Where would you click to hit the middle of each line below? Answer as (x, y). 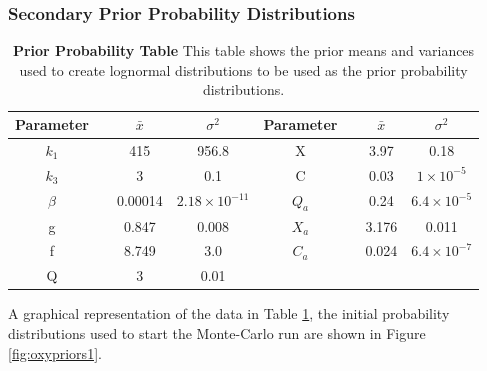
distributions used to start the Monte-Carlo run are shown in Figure (217, 332)
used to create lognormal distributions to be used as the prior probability (243, 69)
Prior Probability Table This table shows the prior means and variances (243, 50)
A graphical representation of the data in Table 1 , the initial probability (229, 313)
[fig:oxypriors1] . (55, 352)
